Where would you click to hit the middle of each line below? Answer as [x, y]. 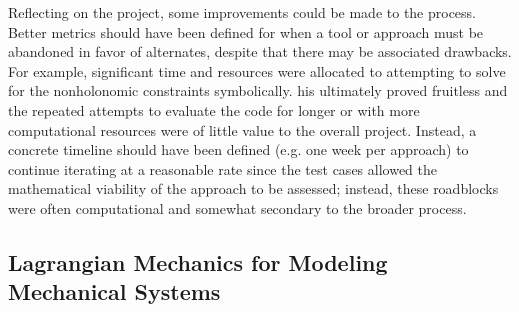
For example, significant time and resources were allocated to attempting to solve [257, 70]
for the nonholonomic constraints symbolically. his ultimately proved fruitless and [258, 90]
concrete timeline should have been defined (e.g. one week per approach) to [238, 149]
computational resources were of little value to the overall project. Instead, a [242, 129]
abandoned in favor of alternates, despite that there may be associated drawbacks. [260, 51]
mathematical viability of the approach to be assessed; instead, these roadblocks [253, 188]
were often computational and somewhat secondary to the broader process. [237, 207]
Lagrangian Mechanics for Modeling [198, 261]
